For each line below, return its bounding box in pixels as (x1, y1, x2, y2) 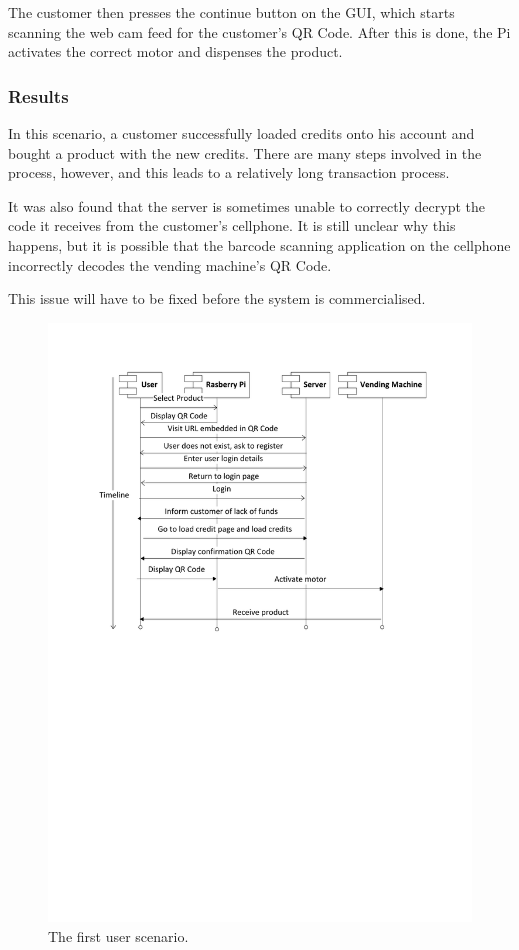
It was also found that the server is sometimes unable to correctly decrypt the (8, 195, 485, 216)
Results (8, 83, 69, 108)
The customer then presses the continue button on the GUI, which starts (8, 2, 455, 22)
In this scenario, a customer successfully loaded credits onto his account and (8, 123, 475, 143)
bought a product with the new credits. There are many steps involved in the (8, 142, 482, 163)
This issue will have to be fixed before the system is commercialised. (8, 288, 426, 309)
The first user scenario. (48, 926, 189, 947)
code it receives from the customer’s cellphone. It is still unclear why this (8, 215, 456, 236)
